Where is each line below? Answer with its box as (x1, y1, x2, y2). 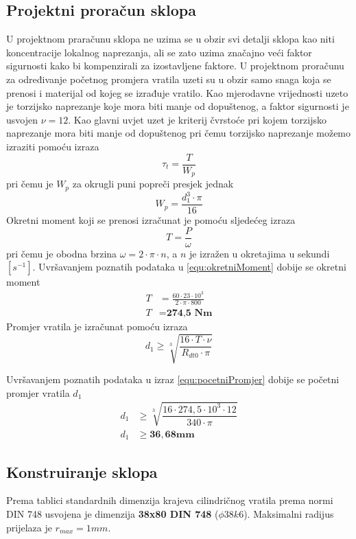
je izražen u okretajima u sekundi (189, 246, 330, 260)
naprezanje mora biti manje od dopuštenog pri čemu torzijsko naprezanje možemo (6, 126, 351, 140)
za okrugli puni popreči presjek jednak (72, 176, 234, 191)
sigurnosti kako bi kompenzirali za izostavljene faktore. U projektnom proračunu (6, 58, 344, 73)
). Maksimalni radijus (244, 507, 334, 521)
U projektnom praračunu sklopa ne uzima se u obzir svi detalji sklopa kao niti (6, 32, 335, 46)
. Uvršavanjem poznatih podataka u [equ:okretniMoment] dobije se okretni (32, 260, 346, 274)
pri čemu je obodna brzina (6, 246, 117, 260)
